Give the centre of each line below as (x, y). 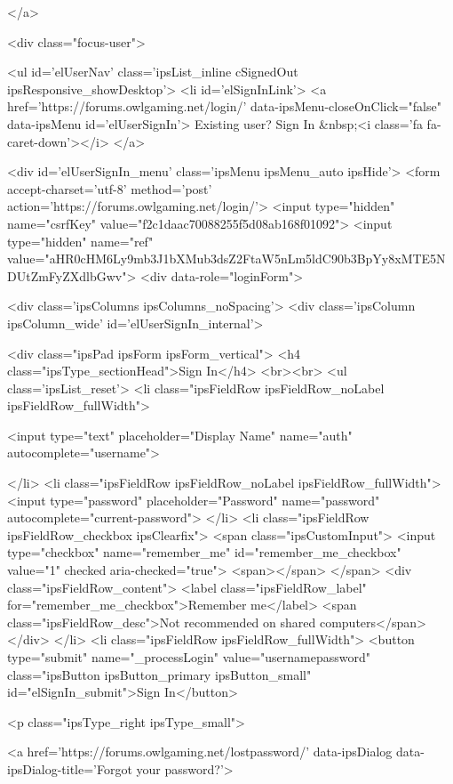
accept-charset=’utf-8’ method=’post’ (110, 188)
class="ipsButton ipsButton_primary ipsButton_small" (159, 674)
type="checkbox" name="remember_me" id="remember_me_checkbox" (204, 552)
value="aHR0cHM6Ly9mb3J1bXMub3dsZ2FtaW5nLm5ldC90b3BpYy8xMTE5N (226, 259)
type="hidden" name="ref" (80, 241)
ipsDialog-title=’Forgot (70, 768)
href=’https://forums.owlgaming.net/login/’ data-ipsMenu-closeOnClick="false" (224, 106)
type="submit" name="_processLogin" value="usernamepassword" (189, 657)
